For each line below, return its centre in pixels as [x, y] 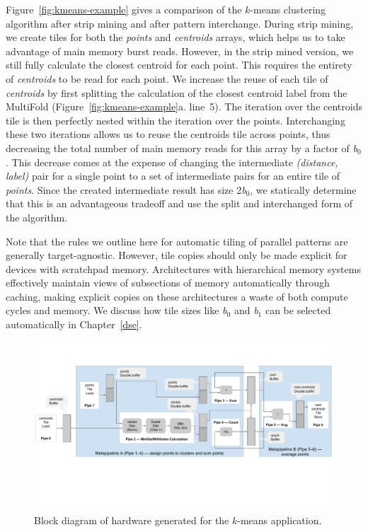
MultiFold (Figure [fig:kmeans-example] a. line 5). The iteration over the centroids [184, 106]
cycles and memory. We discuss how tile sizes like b [116, 310]
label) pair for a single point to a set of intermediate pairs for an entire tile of [173, 176]
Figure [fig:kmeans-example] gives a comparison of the [124, 9]
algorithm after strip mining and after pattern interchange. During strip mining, [180, 23]
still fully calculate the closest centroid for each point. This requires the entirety [179, 65]
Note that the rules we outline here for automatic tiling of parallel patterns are [177, 241]
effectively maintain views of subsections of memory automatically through [168, 283]
